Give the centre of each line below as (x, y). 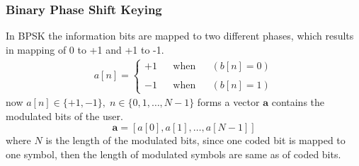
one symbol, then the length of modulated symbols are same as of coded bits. (173, 154)
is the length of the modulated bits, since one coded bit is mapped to (195, 140)
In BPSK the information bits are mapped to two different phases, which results (180, 36)
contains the (298, 102)
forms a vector (228, 102)
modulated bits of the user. (64, 115)
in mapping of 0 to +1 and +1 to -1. (85, 49)
